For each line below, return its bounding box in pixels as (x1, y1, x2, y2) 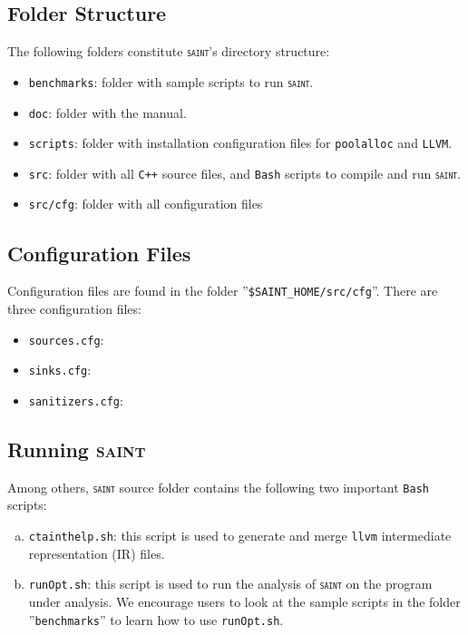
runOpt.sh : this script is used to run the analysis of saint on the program (28, 574, 433, 593)
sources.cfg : (28, 329, 104, 348)
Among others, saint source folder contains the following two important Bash (7, 477, 429, 496)
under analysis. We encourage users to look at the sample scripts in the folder (28, 591, 461, 611)
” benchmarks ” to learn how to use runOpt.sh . (28, 610, 284, 629)
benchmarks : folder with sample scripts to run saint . (28, 72, 314, 91)
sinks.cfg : (28, 360, 92, 379)
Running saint (7, 435, 146, 463)
